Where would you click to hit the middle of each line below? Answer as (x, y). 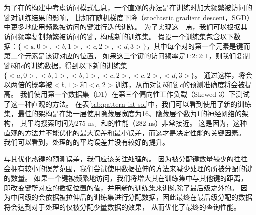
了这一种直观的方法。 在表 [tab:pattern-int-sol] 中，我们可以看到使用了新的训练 (128, 103)
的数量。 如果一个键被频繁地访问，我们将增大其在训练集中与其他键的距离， (126, 178)
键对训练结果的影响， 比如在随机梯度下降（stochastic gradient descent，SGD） (127, 17)
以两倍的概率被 (28, 84)
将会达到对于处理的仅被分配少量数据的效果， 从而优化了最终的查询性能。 (122, 206)
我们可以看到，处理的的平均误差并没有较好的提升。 (87, 142)
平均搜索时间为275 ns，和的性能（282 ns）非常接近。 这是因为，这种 (137, 123)
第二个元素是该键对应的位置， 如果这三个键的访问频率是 (95, 55)
